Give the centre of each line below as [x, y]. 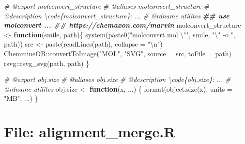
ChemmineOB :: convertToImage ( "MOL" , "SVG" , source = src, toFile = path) [118, 53]
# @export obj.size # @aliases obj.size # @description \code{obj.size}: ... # [117, 79]
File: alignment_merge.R [90, 132]
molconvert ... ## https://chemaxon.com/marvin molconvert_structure [122, 25]
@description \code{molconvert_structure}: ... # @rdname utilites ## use [117, 15]
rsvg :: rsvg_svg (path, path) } [47, 63]
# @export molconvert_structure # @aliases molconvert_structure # [107, 6]
